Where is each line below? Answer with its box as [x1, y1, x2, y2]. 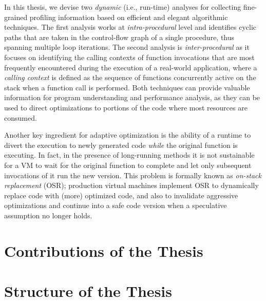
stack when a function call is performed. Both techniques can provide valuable [4, 82, 250, 92]
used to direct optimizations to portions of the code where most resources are [4, 102, 248, 112]
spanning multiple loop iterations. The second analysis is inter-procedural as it [4, 42, 250, 52]
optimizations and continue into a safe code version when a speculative [4, 200, 227, 211]
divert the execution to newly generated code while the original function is [4, 139, 238, 150]
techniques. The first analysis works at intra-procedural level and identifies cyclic [4, 22, 257, 32]
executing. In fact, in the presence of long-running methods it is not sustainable [4, 149, 255, 160]
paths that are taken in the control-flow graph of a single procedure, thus [4, 31, 235, 42]
